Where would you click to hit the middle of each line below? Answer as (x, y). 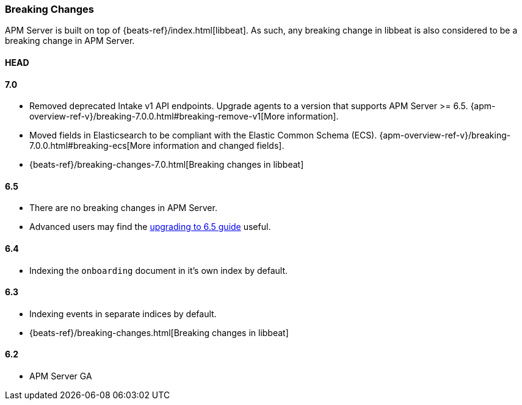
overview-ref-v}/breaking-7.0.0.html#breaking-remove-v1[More (157, 116)
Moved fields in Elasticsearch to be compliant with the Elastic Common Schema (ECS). (203, 135)
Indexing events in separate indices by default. (123, 314)
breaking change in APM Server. (70, 41)
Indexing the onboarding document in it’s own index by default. (159, 270)
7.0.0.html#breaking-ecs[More (90, 146)
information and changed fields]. (219, 146)
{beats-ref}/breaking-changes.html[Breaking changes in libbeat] (159, 332)
